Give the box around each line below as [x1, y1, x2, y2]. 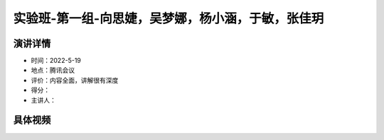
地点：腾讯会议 [31, 66, 75, 74]
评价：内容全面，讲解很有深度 [31, 76, 119, 84]
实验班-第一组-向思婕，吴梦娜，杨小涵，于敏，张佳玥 [13, 11, 324, 26]
